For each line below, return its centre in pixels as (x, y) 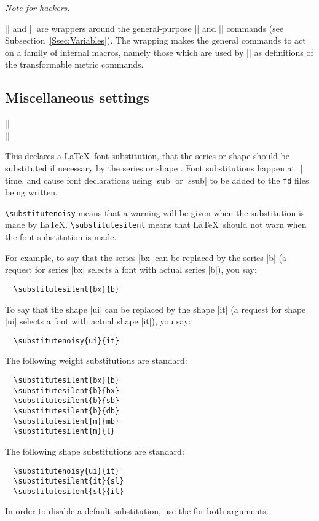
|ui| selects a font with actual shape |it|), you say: (98, 321)
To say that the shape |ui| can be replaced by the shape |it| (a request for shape (156, 309)
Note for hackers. (37, 7)
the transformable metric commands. (74, 64)
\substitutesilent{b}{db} (67, 411)
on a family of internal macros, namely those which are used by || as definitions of (159, 52)
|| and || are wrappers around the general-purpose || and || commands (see (144, 28)
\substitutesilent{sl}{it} (69, 491)
